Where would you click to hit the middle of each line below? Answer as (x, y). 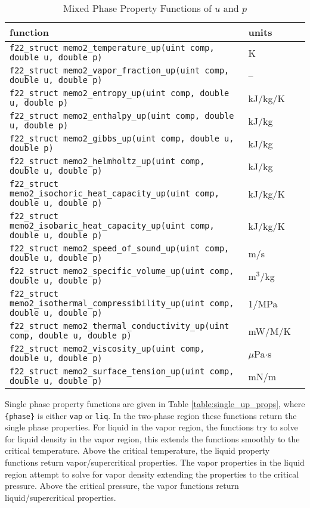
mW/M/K (269, 331)
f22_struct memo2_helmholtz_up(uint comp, (107, 161)
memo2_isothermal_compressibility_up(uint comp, (122, 303)
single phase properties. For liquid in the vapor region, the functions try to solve (151, 427)
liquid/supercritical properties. (61, 497)
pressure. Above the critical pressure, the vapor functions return (122, 486)
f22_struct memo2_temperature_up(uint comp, (112, 48)
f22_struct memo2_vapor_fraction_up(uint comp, (120, 70)
